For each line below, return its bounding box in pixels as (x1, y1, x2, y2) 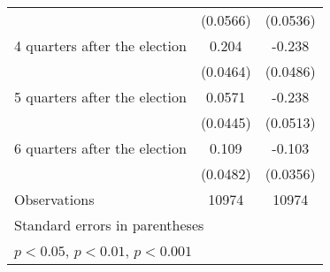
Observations (14, 189, 95, 209)
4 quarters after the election (14, 35, 187, 56)
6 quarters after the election (14, 138, 187, 158)
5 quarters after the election (14, 87, 187, 107)
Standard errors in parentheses (14, 215, 204, 235)
